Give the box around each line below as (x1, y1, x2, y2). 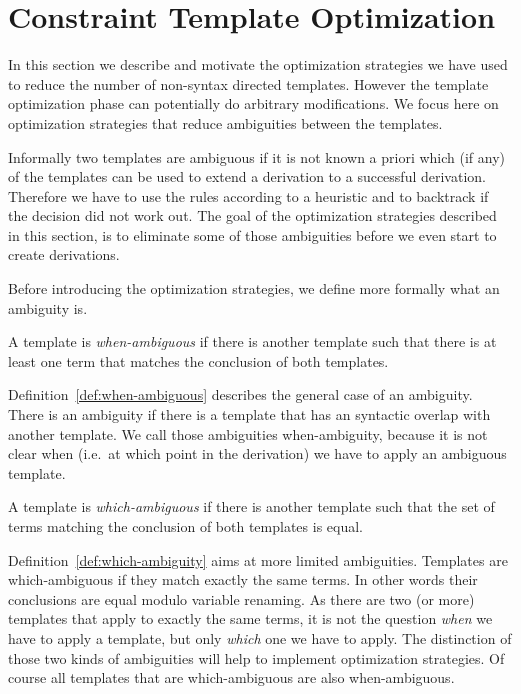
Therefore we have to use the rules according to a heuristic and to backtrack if (8, 185, 489, 206)
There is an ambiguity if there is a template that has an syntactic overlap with (8, 404, 491, 425)
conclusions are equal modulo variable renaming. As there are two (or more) (8, 588, 475, 609)
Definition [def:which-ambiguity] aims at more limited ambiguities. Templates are (8, 549, 508, 570)
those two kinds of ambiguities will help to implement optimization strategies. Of (8, 647, 505, 668)
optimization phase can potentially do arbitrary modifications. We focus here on (8, 93, 499, 114)
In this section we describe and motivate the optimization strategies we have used (8, 54, 508, 75)
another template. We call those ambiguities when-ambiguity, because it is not (8, 423, 488, 444)
